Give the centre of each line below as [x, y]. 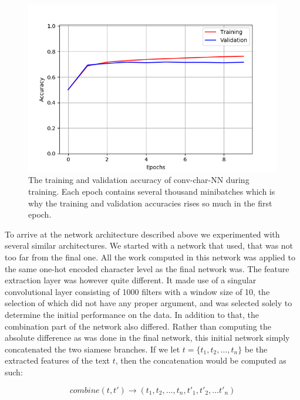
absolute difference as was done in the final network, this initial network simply [147, 338]
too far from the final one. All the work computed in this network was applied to [150, 257]
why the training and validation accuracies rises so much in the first [150, 203]
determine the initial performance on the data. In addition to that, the [132, 314]
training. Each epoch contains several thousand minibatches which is [152, 191]
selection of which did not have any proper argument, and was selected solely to [149, 303]
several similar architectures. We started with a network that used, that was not [149, 245]
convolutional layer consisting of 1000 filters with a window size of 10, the [137, 291]
